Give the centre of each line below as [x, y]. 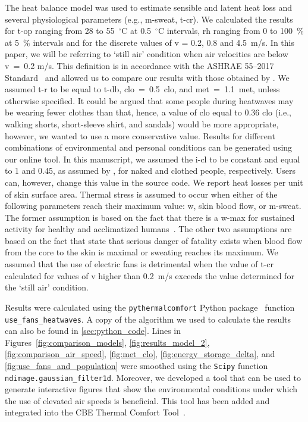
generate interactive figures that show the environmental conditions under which [151, 389]
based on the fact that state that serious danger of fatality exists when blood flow [154, 240]
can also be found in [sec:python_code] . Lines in [93, 331]
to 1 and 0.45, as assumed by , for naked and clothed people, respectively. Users [150, 171]
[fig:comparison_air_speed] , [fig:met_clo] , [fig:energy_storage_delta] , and [140, 354]
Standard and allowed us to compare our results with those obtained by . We [147, 77]
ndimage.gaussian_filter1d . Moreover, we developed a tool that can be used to [153, 377]
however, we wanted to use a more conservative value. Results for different [140, 135]
